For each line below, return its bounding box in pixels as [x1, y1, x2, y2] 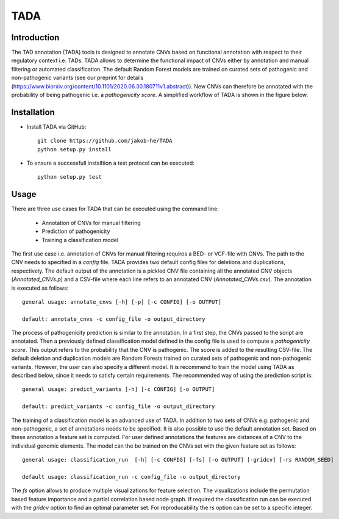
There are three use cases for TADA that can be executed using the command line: [11, 205, 219, 213]
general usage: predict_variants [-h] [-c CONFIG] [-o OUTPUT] [22, 386, 215, 393]
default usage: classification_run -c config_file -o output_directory [22, 473, 241, 480]
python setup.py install [37, 146, 112, 152]
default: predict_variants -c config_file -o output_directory [22, 403, 215, 410]
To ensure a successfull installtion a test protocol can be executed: [26, 159, 194, 167]
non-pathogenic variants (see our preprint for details [11, 74, 144, 82]
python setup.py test [37, 174, 102, 181]
